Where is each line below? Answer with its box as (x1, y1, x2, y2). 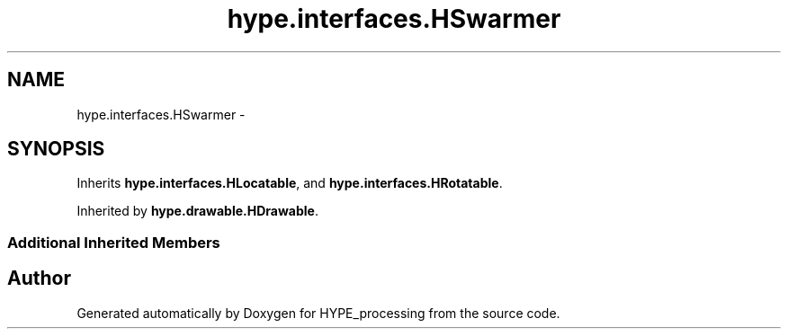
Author (7, 267, 71, 290)
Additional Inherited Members (7, 233, 220, 252)
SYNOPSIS (7, 137, 105, 161)
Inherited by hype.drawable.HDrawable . (76, 203, 318, 219)
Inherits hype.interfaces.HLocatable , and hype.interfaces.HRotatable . (76, 175, 503, 191)
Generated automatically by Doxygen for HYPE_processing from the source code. (76, 305, 560, 321)
